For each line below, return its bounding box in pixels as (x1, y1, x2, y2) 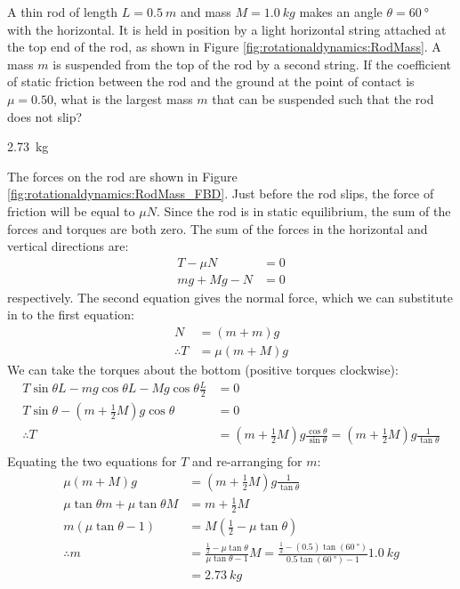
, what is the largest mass (53, 89, 193, 108)
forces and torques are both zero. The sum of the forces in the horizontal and (7, 219, 428, 238)
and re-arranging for (192, 452, 303, 471)
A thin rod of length (7, 3, 118, 20)
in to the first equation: (7, 305, 134, 324)
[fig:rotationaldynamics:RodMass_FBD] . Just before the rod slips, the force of (7, 184, 434, 203)
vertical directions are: (7, 237, 129, 255)
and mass (180, 3, 231, 20)
